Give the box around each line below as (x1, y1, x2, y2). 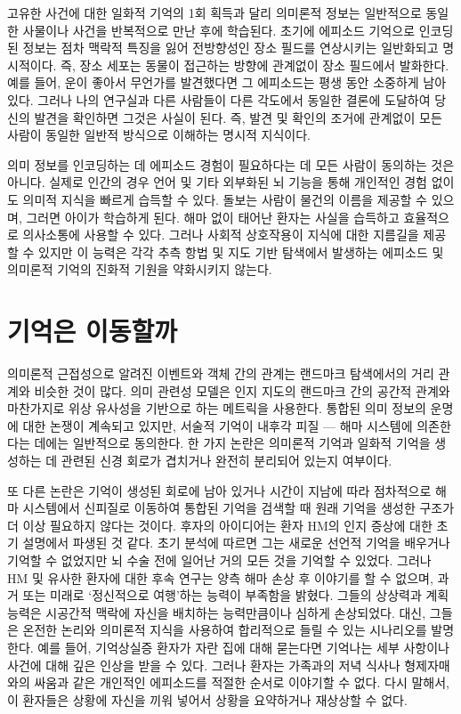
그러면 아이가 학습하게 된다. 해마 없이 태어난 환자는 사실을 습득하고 (26, 207, 400, 226)
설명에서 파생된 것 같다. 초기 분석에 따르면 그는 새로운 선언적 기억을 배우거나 (22, 533, 450, 552)
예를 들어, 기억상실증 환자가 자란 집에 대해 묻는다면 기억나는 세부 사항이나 (37, 637, 449, 656)
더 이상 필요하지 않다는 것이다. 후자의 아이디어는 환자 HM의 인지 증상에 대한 (7, 515, 433, 534)
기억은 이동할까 (7, 312, 178, 349)
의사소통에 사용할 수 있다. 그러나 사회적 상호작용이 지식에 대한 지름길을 (22, 225, 419, 244)
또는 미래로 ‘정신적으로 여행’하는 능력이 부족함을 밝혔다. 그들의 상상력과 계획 (22, 586, 449, 604)
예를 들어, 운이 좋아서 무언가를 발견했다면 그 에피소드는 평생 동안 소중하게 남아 (7, 73, 447, 92)
